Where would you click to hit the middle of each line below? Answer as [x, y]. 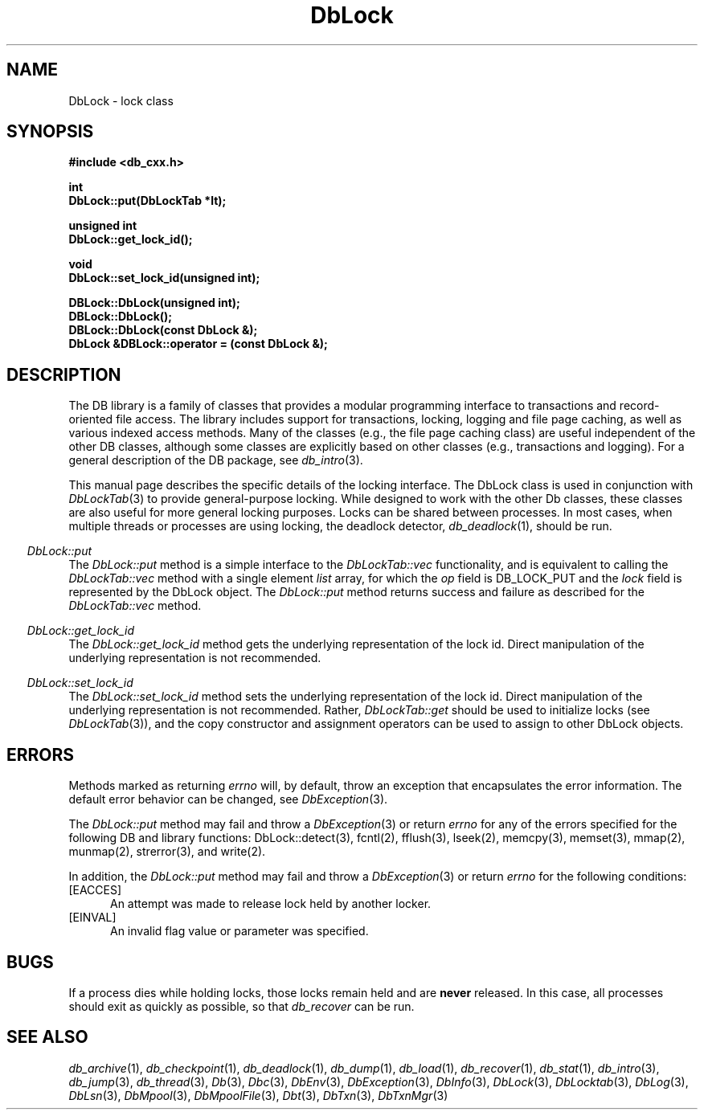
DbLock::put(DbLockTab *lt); [147, 201]
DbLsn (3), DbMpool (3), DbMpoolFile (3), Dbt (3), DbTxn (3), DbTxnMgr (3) [258, 1095]
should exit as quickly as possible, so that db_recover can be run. [241, 1006]
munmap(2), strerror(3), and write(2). [167, 852]
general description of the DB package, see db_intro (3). [216, 460]
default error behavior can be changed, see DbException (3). [228, 799]
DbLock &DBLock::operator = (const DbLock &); [198, 344]
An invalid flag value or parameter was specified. [239, 931]
